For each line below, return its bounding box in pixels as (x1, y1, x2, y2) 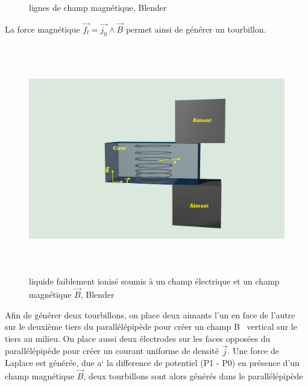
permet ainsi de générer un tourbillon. (125, 22, 266, 35)
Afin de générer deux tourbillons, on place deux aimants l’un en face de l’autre (5, 308, 295, 321)
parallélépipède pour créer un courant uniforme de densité (5, 344, 219, 357)
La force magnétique (5, 22, 80, 35)
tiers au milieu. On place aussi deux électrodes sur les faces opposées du (5, 332, 271, 344)
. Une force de (227, 344, 280, 357)
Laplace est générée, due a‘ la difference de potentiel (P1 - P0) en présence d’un (5, 356, 300, 369)
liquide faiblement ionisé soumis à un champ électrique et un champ (29, 275, 280, 288)
